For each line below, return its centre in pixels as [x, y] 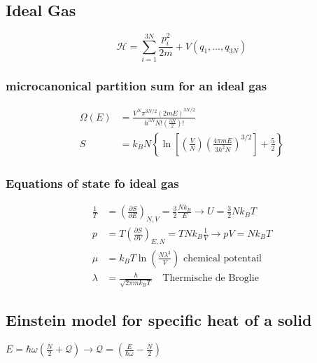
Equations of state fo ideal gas [92, 183]
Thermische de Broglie [211, 279]
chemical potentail [223, 258]
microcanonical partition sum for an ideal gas [136, 85]
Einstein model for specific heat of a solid [159, 320]
